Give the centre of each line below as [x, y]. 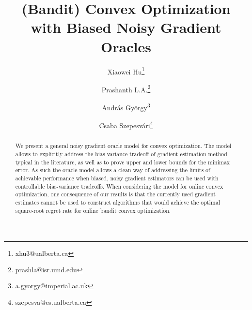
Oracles [126, 46]
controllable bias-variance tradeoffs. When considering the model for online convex [119, 186]
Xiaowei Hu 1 [126, 71]
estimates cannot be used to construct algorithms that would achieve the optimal [118, 202]
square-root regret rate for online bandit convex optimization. [93, 210]
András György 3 [126, 107]
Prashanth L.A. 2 [126, 89]
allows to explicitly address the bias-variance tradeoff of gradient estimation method [121, 154]
